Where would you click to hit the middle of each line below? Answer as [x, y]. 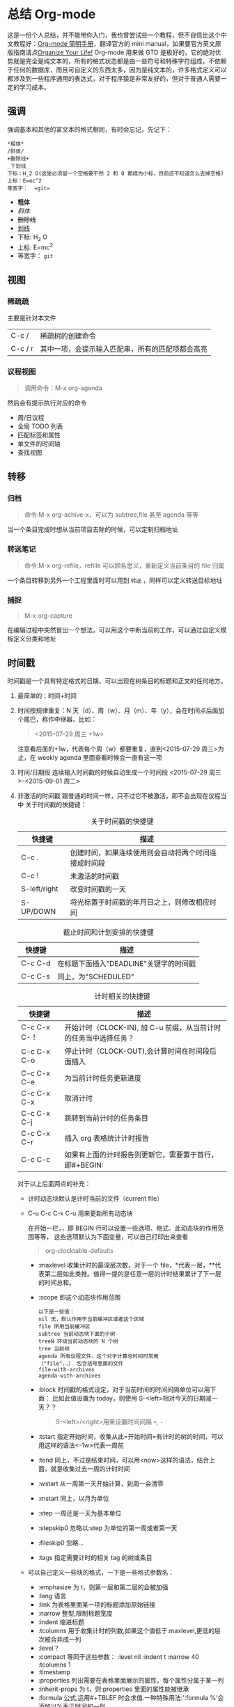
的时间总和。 [56, 1283]
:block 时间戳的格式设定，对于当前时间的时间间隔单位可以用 [124, 1389]
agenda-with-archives [69, 1376]
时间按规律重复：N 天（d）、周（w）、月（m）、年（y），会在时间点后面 [118, 710]
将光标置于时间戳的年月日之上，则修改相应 [140, 903]
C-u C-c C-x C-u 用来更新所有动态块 [80, 1213]
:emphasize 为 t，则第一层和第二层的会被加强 [103, 1587]
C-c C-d [36, 963]
